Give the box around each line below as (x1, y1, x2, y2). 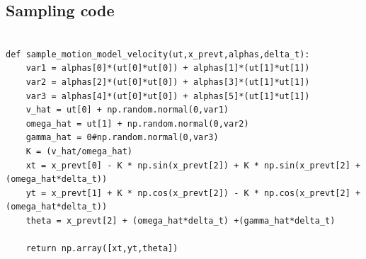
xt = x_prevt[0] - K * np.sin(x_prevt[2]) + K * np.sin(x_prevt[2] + (25, 160, 361, 171)
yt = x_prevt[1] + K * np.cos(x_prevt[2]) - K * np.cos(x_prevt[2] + (25, 188, 361, 198)
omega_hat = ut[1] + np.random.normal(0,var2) (25, 118, 249, 129)
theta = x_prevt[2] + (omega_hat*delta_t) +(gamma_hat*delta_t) (25, 215, 336, 226)
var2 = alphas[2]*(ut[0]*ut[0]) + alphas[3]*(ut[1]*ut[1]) (25, 76, 310, 87)
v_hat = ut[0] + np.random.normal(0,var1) (25, 105, 229, 115)
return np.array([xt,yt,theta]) (25, 243, 178, 254)
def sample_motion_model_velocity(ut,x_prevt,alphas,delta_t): (6, 49, 310, 59)
